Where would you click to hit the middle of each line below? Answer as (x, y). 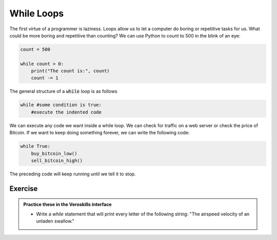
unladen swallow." (55, 221)
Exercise (24, 188)
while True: (35, 146)
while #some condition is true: (61, 105)
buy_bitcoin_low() (54, 153)
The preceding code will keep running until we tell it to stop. (73, 174)
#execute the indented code (66, 112)
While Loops (37, 13)
